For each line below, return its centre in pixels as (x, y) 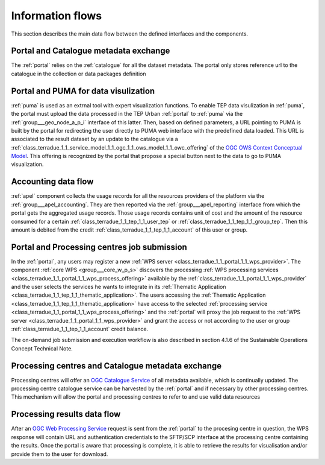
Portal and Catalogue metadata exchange (91, 51)
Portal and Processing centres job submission (99, 247)
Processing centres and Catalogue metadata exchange (116, 366)
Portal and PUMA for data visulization (83, 91)
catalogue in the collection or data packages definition (79, 74)
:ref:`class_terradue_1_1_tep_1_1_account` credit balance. (80, 329)
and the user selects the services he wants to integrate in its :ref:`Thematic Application (119, 287)
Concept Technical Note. (42, 348)
